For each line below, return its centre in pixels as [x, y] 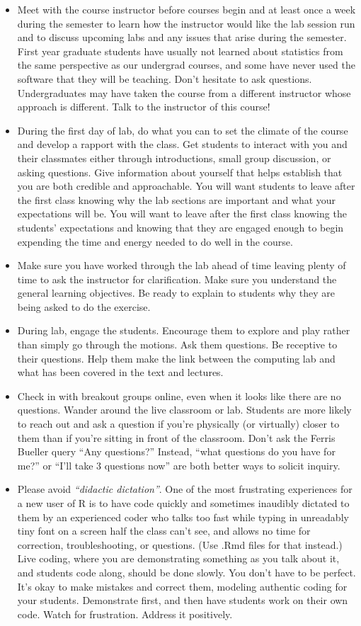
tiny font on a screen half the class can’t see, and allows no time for [164, 531]
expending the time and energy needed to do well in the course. [155, 241]
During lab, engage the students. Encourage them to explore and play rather [184, 330]
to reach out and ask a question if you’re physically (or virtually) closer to [178, 424]
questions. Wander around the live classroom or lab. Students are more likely [184, 410]
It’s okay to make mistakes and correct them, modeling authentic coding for [182, 586]
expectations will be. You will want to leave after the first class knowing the [182, 214]
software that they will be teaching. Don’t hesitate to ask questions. [165, 78]
